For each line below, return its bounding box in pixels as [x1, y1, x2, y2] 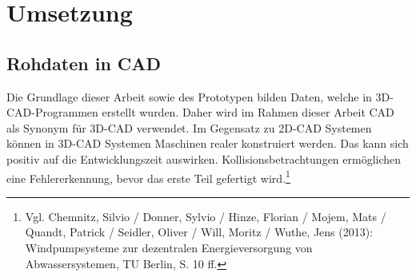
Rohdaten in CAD [6, 50, 162, 75]
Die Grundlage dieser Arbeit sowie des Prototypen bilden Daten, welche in [6, 88, 372, 105]
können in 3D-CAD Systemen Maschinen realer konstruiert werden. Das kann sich [6, 135, 409, 152]
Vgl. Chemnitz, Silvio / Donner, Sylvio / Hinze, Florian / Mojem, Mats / [25, 208, 386, 224]
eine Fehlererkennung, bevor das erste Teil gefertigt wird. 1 [6, 167, 290, 186]
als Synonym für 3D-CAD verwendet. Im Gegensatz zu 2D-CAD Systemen [6, 119, 372, 136]
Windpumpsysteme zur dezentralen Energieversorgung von [25, 239, 313, 255]
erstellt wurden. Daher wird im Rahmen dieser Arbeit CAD [102, 104, 394, 121]
